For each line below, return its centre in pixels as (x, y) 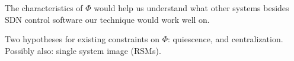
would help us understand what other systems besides (191, 8)
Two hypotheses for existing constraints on (82, 39)
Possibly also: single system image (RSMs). (83, 50)
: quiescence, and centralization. (226, 39)
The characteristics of (44, 8)
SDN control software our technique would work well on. (107, 19)
